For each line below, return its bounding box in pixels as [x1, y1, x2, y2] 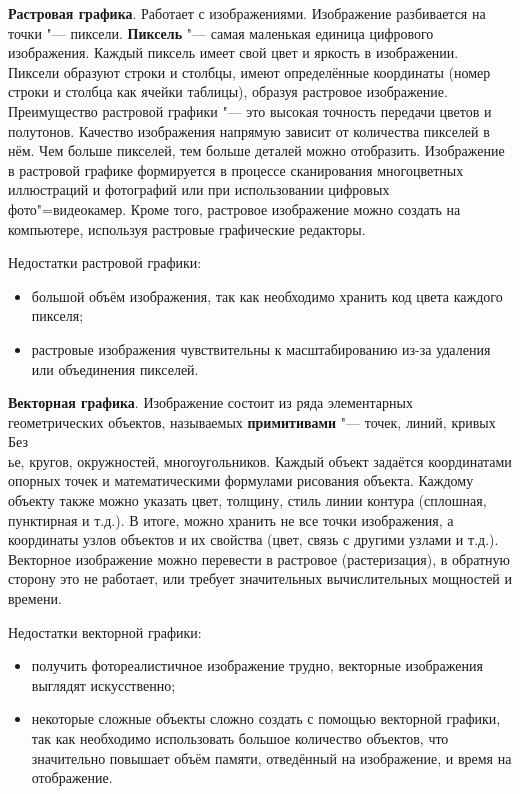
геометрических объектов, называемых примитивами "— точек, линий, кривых [8, 411, 496, 432]
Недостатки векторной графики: [8, 621, 202, 642]
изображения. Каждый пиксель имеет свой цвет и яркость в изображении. [8, 42, 459, 63]
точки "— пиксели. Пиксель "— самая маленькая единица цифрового [8, 22, 434, 43]
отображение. [31, 767, 113, 788]
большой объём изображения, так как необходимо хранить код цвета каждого [31, 285, 503, 306]
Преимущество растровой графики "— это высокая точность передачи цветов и [8, 100, 492, 121]
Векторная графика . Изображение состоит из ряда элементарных [8, 392, 413, 413]
